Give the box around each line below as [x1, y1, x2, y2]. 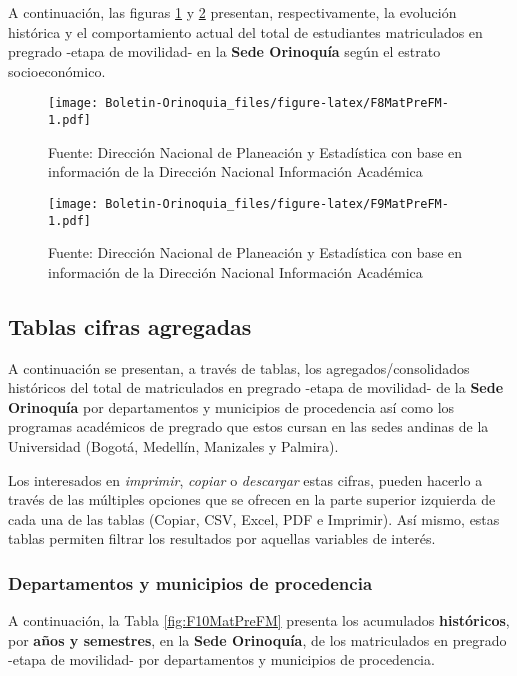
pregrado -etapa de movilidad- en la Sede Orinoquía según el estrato [8, 41, 441, 62]
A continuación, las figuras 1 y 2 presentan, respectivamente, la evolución [8, 2, 457, 22]
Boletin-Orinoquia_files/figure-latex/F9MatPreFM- [105, 196, 449, 211]
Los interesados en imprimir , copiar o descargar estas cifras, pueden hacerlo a [8, 469, 483, 490]
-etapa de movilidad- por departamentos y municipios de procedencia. [8, 649, 435, 670]
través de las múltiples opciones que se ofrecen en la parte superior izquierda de [8, 489, 496, 510]
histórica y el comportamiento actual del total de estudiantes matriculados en [8, 21, 483, 42]
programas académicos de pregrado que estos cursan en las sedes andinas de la [8, 416, 489, 437]
